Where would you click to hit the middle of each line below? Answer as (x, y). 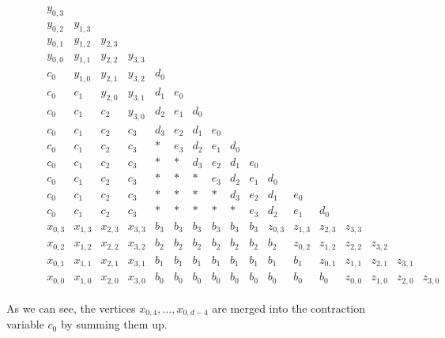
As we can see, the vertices (71, 308)
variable (25, 324)
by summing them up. (114, 324)
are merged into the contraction (288, 308)
